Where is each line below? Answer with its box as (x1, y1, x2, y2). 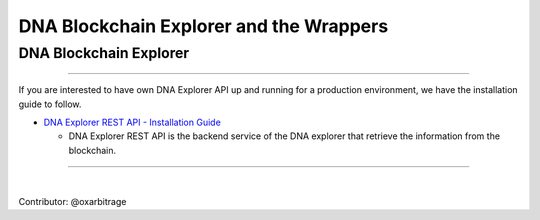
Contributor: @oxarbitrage (18, 195, 127, 207)
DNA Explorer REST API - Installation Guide (43, 116, 222, 128)
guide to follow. (18, 98, 82, 110)
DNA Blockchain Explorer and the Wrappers (18, 15, 389, 37)
